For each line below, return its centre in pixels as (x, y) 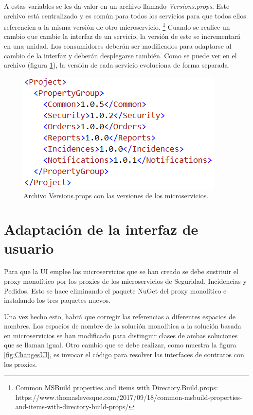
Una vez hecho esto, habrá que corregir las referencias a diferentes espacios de (120, 316)
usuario (29, 248)
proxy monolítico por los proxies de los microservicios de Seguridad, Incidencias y (125, 281)
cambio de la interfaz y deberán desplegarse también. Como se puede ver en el (120, 55)
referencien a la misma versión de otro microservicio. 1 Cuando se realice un (117, 26)
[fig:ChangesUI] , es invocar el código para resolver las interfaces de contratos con (124, 354)
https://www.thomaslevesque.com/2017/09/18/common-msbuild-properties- (129, 397)
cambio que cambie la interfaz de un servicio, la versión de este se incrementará (122, 36)
